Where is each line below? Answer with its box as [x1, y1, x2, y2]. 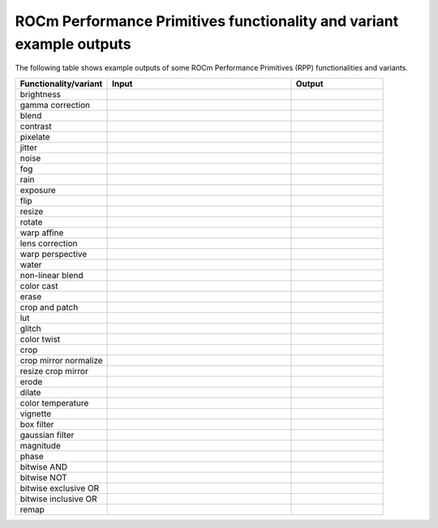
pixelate [19, 131, 50, 142]
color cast [19, 280, 58, 291]
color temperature [19, 397, 89, 409]
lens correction [19, 238, 78, 249]
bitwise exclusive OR [19, 483, 100, 494]
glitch [19, 323, 41, 334]
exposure [19, 184, 56, 195]
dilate [19, 386, 41, 397]
